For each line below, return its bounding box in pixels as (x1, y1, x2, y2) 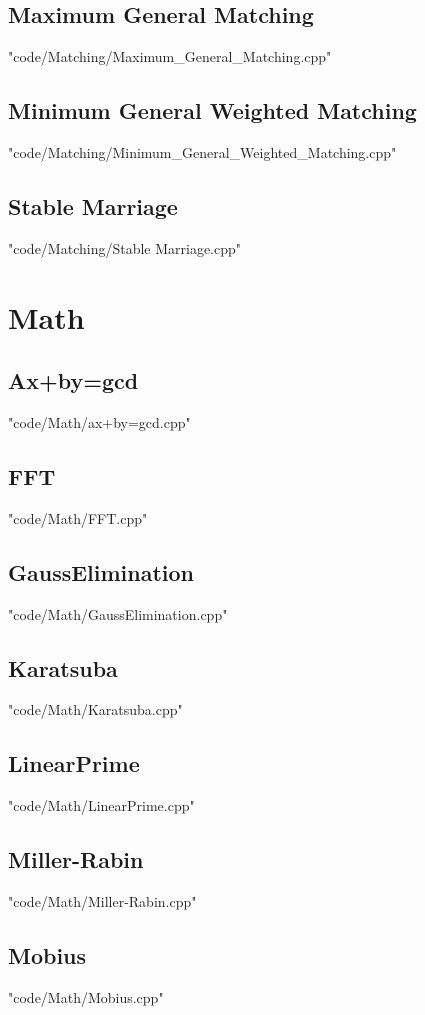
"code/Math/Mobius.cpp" (8, 986, 164, 1007)
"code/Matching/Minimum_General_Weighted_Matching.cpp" (8, 142, 397, 162)
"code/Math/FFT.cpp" (8, 507, 148, 528)
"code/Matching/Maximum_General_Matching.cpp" (8, 46, 332, 67)
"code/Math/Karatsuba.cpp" (8, 699, 183, 720)
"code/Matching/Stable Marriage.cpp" (8, 237, 242, 258)
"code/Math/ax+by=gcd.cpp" (8, 411, 191, 432)
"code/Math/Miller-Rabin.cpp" (8, 890, 197, 911)
